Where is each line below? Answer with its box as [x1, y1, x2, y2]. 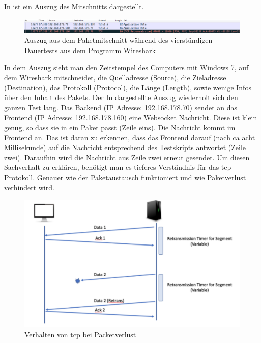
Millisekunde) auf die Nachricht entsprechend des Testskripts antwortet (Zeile [4, 142, 246, 153]
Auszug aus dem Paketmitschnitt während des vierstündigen [24, 35, 213, 45]
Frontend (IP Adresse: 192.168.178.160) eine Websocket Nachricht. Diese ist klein [4, 112, 257, 122]
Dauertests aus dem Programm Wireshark [24, 44, 156, 55]
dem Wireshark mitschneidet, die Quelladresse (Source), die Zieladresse [4, 72, 226, 83]
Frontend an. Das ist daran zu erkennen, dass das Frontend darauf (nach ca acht [4, 132, 255, 142]
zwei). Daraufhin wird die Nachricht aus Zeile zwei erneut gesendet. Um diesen [4, 152, 250, 162]
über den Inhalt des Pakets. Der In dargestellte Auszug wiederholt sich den [4, 92, 238, 103]
